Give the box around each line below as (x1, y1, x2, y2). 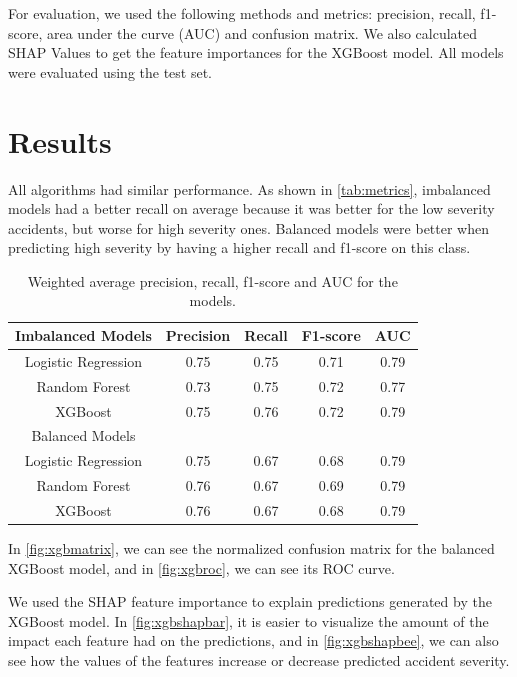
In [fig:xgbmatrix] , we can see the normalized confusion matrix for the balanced (8, 538, 495, 559)
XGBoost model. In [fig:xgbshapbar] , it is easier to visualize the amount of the (8, 610, 489, 631)
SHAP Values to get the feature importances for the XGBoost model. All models (8, 42, 504, 63)
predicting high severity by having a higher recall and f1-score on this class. (8, 237, 471, 258)
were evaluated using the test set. (8, 61, 213, 82)
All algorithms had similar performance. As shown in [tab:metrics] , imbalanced (8, 178, 491, 199)
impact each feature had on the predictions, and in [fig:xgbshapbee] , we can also (8, 630, 499, 651)
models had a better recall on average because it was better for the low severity (8, 198, 495, 219)
